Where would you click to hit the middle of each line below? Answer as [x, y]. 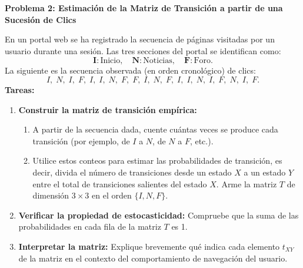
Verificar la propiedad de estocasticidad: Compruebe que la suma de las [159, 215]
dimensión [51, 195]
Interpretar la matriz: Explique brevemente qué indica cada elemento [149, 246]
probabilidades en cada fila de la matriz [90, 226]
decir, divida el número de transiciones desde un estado [132, 172]
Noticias [158, 61]
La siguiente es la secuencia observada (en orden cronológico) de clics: [130, 70]
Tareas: [20, 89]
